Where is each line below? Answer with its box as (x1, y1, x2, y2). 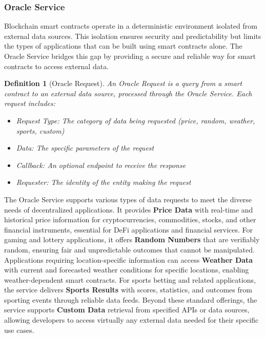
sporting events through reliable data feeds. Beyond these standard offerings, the (4, 294, 257, 305)
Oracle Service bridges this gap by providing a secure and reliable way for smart (4, 51, 256, 61)
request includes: (4, 98, 56, 109)
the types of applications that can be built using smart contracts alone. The (4, 40, 242, 51)
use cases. (4, 324, 34, 335)
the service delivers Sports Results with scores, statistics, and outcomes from (4, 284, 252, 295)
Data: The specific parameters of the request (16, 142, 154, 153)
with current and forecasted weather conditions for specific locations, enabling (4, 264, 249, 275)
